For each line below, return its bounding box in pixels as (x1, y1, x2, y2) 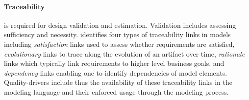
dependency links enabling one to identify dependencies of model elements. (4, 67, 227, 78)
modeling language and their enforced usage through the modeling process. (4, 86, 229, 97)
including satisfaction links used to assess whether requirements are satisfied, (4, 39, 235, 49)
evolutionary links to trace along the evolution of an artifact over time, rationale (4, 48, 245, 59)
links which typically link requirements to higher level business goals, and (4, 58, 224, 68)
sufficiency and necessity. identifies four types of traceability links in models (4, 29, 231, 40)
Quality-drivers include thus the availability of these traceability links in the (4, 77, 232, 87)
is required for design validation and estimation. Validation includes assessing (4, 20, 236, 30)
